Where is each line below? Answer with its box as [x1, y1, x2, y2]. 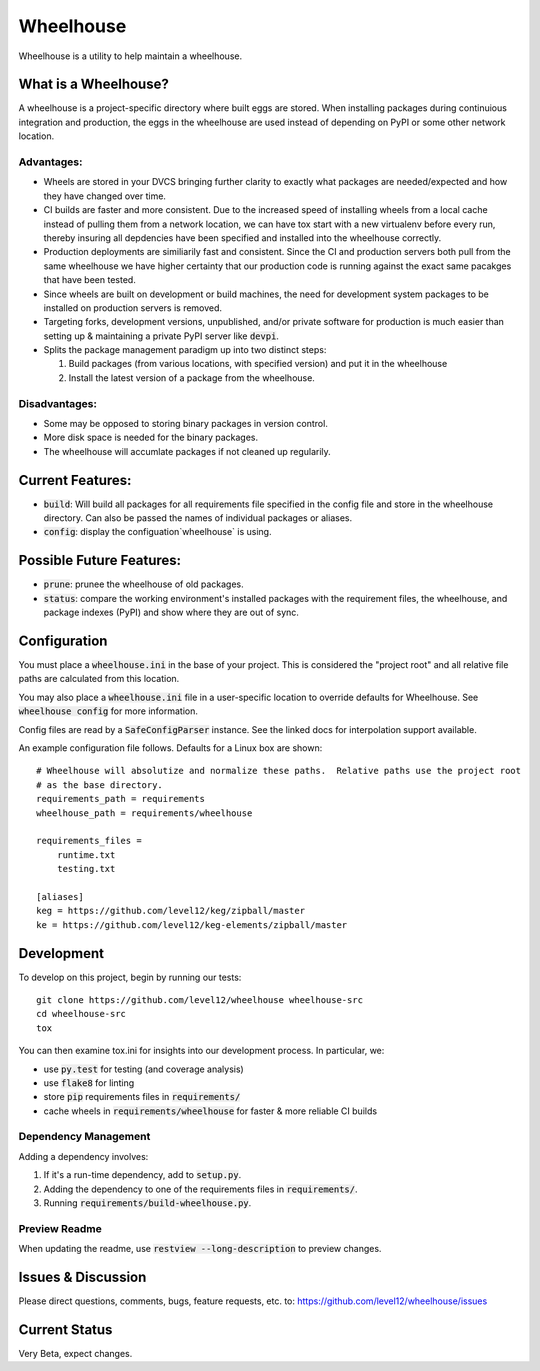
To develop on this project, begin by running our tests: [18, 971, 242, 983]
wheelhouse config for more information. [18, 705, 199, 717]
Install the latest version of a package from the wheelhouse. [68, 371, 315, 384]
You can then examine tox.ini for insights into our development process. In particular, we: [18, 1045, 385, 1057]
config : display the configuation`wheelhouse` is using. [43, 526, 272, 538]
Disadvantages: [18, 396, 97, 410]
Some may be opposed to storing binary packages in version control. [43, 417, 329, 429]
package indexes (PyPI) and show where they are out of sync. [43, 606, 300, 619]
